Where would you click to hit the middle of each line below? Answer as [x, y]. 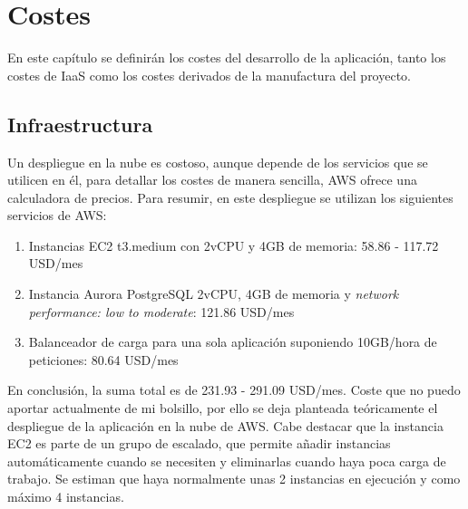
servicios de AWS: [57, 215]
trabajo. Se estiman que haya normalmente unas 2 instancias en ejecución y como [234, 479]
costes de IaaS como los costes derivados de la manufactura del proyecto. [210, 75]
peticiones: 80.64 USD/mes [103, 359]
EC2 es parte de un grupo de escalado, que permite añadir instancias [199, 443]
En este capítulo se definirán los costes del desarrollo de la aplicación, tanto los [227, 58]
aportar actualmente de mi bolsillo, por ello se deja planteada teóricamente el [223, 408]
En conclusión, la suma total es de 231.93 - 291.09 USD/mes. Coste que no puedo [234, 390]
